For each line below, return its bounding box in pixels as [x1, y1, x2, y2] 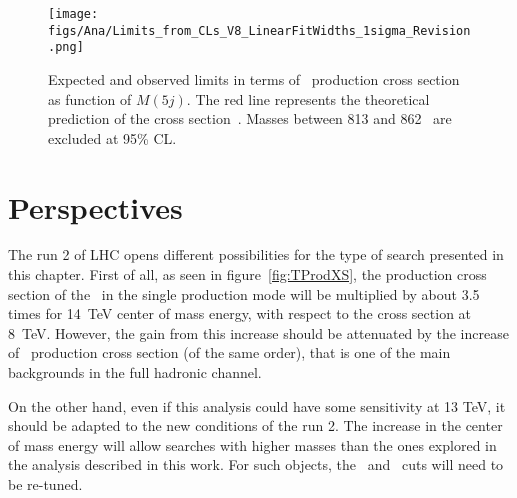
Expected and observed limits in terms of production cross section [48, 68, 460, 89]
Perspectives [8, 186, 183, 227]
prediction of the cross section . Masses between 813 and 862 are [48, 108, 452, 129]
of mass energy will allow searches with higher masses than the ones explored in [8, 434, 497, 455]
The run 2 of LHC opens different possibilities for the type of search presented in [8, 244, 504, 265]
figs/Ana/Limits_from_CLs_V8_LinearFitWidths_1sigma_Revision [48, 23, 471, 38]
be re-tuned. [8, 474, 83, 494]
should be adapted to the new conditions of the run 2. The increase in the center [8, 415, 503, 436]
